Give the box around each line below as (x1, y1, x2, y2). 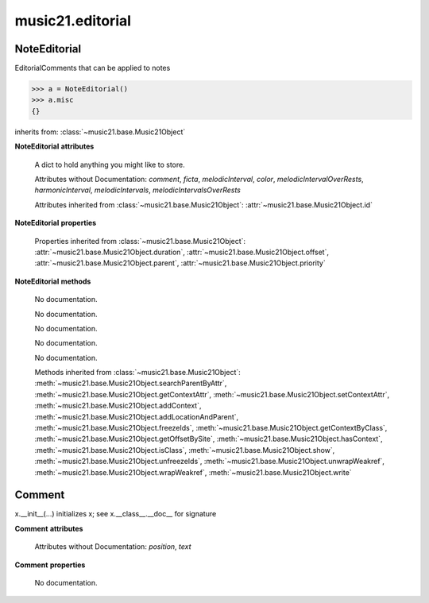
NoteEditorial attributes (14, 141, 95, 151)
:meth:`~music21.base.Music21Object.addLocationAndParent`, (34, 412, 239, 421)
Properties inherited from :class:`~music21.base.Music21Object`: (34, 236, 246, 245)
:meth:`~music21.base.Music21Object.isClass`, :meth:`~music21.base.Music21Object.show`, (34, 445, 335, 454)
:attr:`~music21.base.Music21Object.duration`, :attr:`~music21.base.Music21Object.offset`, (34, 247, 330, 257)
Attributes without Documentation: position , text (34, 542, 191, 551)
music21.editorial (14, 12, 131, 29)
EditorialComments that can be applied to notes (14, 64, 171, 73)
